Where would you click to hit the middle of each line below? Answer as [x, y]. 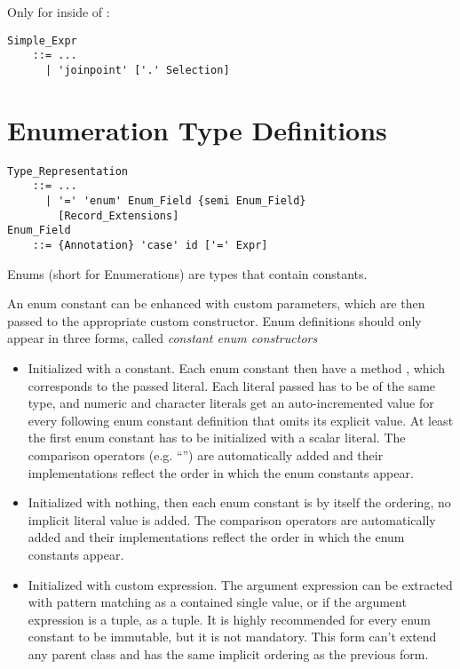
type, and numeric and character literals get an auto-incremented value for [231, 403]
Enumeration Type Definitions [197, 129]
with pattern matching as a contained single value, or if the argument [217, 602]
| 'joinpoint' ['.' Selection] [137, 70]
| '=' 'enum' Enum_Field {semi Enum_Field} [175, 201]
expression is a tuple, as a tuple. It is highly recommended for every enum [229, 619]
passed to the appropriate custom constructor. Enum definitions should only [214, 320]
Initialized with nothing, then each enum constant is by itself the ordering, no [239, 502]
